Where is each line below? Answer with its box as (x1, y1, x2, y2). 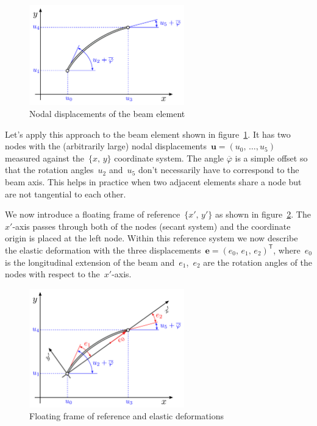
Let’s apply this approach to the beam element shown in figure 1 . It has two (5, 127, 291, 140)
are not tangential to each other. (5, 187, 126, 200)
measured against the (5, 151, 85, 164)
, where (273, 243, 301, 256)
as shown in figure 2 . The (215, 208, 311, 221)
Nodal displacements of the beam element (29, 107, 185, 120)
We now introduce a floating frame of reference (5, 208, 180, 221)
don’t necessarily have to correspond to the (138, 163, 299, 176)
